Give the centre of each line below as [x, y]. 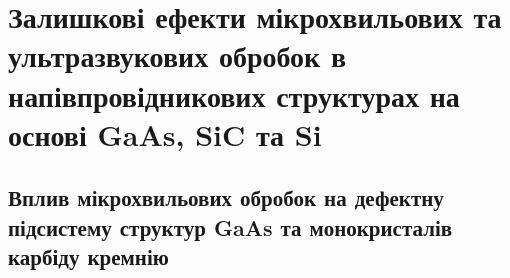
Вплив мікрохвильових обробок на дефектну [226, 197]
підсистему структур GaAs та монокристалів [230, 226]
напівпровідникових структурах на [234, 94]
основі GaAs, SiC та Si [165, 133]
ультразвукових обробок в [177, 55]
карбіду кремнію [88, 256]
